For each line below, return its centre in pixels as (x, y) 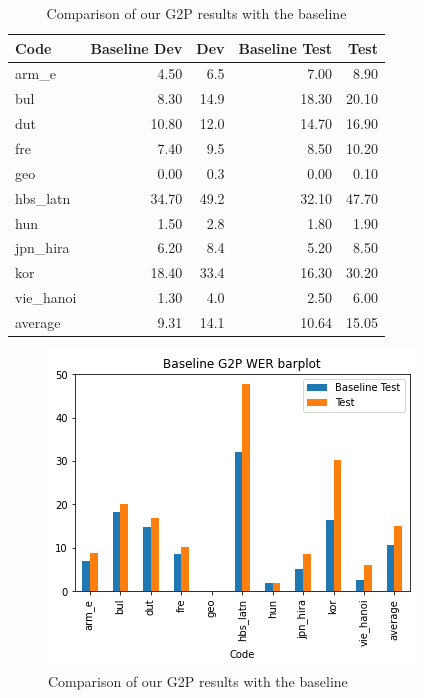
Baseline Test (285, 47)
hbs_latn (43, 197)
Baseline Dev (136, 47)
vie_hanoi (46, 297)
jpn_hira (42, 247)
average (38, 321)
